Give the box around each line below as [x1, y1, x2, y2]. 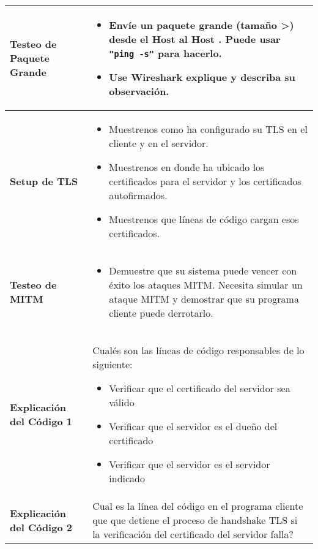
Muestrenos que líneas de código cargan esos [109, 212, 299, 226]
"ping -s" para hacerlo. [109, 46, 222, 60]
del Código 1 [10, 414, 72, 428]
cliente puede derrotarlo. [109, 306, 213, 320]
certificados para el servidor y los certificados [109, 174, 301, 188]
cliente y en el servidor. [109, 136, 209, 150]
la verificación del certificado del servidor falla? [92, 527, 294, 541]
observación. [109, 84, 169, 98]
